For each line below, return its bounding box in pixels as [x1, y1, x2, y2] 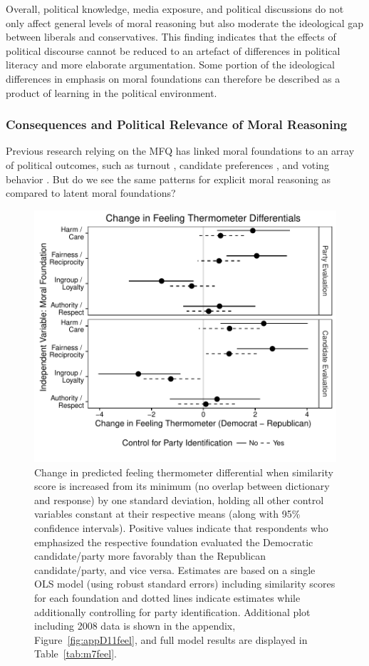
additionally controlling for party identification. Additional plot [34, 604, 311, 619]
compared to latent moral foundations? [6, 185, 176, 200]
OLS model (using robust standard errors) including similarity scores [34, 576, 336, 591]
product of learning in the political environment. [6, 85, 217, 100]
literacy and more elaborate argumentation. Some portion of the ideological [6, 57, 335, 72]
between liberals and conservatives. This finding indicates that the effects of [6, 29, 336, 44]
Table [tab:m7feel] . [34, 646, 117, 661]
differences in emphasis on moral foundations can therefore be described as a [6, 71, 341, 86]
